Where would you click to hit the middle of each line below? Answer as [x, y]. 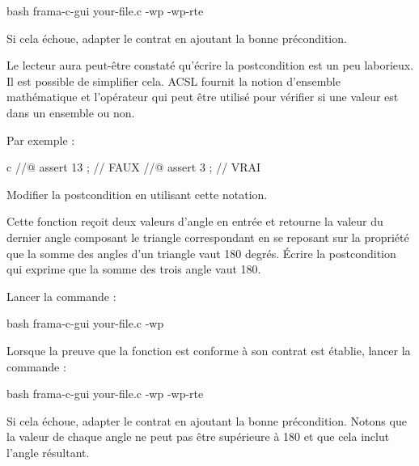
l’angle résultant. [48, 452]
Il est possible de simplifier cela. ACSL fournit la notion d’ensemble [174, 80]
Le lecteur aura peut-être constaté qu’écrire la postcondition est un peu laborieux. [210, 65]
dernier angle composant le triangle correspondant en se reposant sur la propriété [208, 237]
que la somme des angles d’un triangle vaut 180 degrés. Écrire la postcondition [201, 253]
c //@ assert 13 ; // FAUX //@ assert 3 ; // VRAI [134, 167]
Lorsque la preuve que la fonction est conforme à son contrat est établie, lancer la [209, 350]
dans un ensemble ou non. [71, 112]
